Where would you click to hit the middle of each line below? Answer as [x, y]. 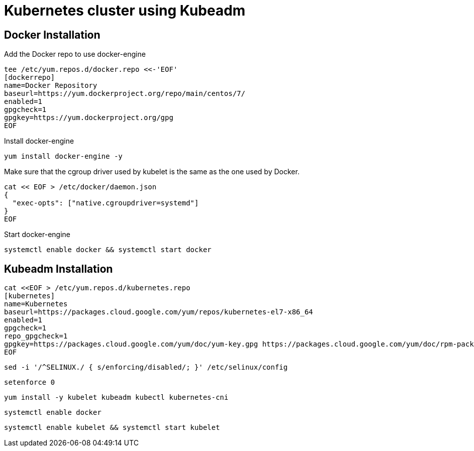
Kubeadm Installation [58, 269]
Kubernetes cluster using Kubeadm [125, 11]
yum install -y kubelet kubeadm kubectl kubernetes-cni [116, 398]
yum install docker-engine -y [64, 156]
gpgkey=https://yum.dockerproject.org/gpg [89, 118]
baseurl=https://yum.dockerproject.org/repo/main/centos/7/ [125, 94]
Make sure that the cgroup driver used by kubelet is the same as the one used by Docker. [152, 172]
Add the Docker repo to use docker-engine [75, 54]
